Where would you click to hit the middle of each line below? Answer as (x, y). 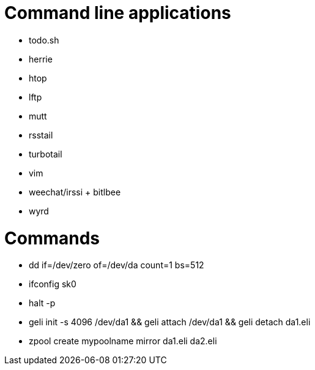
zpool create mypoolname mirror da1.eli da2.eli (123, 341)
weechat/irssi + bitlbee (75, 192)
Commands (52, 238)
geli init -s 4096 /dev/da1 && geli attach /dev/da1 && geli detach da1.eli (170, 322)
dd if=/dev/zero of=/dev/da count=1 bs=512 (117, 265)
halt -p (42, 303)
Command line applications (118, 13)
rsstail (41, 135)
